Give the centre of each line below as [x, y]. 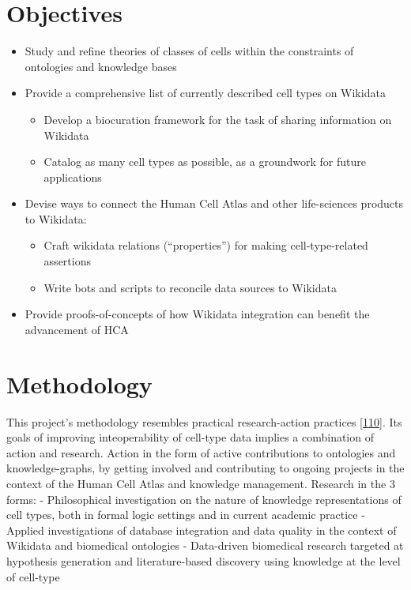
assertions [67, 261]
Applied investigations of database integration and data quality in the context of [202, 530]
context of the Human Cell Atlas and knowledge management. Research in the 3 [201, 483]
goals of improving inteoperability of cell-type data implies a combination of [190, 437]
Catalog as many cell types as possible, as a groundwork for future [205, 162]
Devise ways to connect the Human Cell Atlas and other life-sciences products [214, 203]
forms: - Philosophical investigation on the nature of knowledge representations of [204, 499]
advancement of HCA [77, 329]
